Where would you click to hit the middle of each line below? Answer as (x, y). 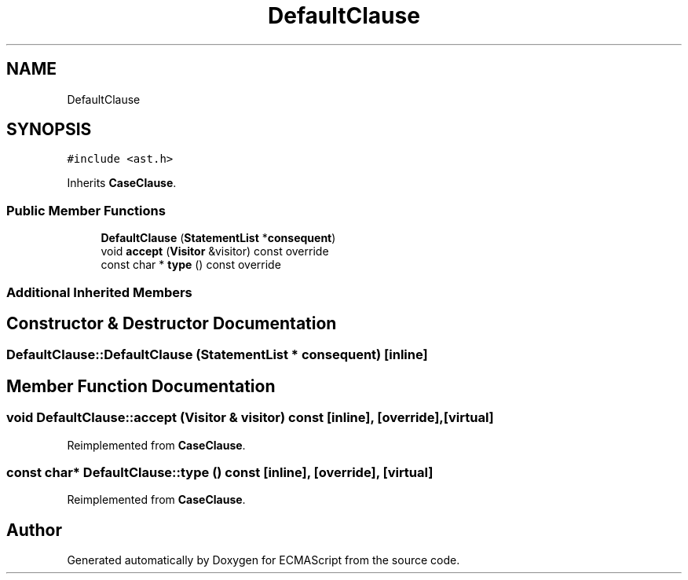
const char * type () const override (191, 265)
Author (34, 530)
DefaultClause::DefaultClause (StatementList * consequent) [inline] (217, 355)
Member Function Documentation (141, 386)
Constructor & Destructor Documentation (172, 323)
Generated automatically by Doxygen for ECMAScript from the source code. (263, 560)
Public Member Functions (86, 210)
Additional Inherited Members (99, 292)
